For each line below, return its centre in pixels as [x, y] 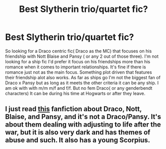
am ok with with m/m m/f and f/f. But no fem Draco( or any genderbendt [79, 88]
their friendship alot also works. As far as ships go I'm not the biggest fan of [83, 77]
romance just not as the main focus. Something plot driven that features [79, 72]
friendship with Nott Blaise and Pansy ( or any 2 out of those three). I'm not [82, 56]
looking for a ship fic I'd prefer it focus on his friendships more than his [78, 61]
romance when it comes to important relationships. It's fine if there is [76, 67]
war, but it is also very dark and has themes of [78, 132]
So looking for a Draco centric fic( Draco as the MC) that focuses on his [79, 51]
